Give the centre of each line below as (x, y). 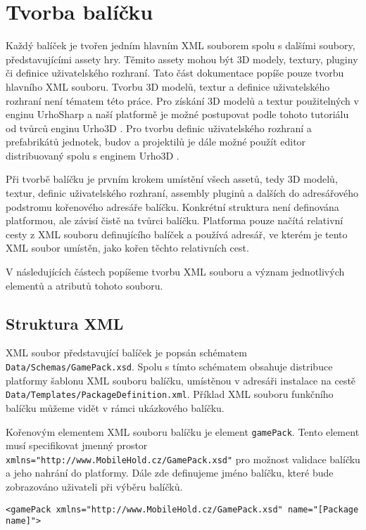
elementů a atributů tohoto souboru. (84, 285)
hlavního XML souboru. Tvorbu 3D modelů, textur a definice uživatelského (168, 86)
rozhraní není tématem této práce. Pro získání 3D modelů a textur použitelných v (182, 100)
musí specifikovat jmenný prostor (77, 445)
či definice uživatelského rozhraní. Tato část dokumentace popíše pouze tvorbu (175, 73)
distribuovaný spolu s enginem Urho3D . (93, 155)
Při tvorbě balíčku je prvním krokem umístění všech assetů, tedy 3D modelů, (172, 179)
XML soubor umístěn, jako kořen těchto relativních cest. (127, 248)
